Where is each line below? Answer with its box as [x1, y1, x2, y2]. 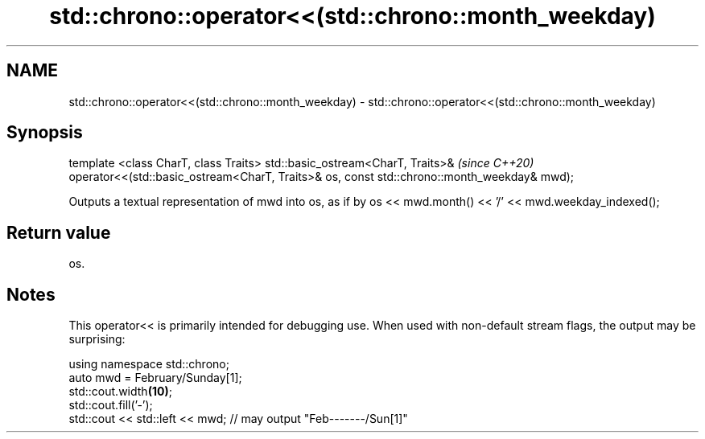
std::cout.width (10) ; [68, 384, 172, 399]
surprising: [68, 332, 126, 347]
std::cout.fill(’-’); [68, 398, 153, 412]
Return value [6, 222, 111, 243]
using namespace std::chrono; [68, 357, 229, 371]
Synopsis [6, 122, 83, 143]
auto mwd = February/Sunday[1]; [68, 371, 242, 385]
